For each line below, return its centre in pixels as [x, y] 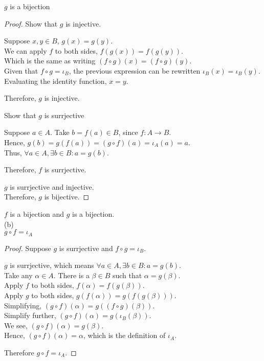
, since [128, 132]
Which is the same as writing [50, 61]
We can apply [26, 50]
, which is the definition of [125, 335]
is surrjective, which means [52, 265]
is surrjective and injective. [52, 186]
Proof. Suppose [28, 248]
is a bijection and [37, 213]
